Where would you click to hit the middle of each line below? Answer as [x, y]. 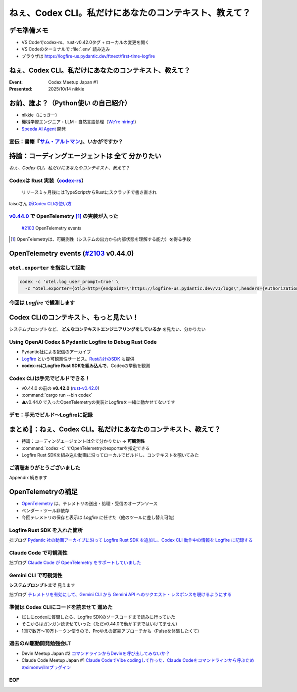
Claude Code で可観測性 [38, 553]
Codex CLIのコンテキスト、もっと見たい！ [74, 317]
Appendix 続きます [28, 478]
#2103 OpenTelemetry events [51, 228]
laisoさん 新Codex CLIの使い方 [40, 203]
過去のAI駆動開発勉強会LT [40, 644]
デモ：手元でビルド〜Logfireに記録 [51, 415]
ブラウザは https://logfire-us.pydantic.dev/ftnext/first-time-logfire [88, 56]
